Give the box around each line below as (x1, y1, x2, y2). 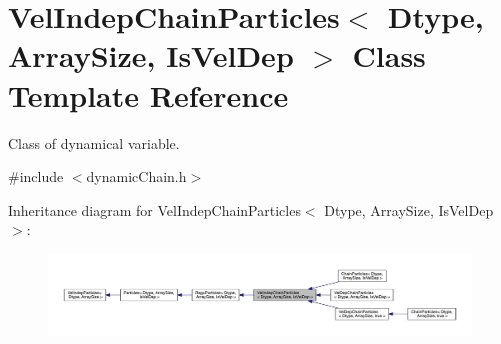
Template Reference (8, 74, 289, 115)
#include (8, 166, 64, 187)
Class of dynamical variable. (8, 132, 180, 153)
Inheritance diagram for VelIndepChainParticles (8, 199, 301, 220)
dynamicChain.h (86, 166, 187, 187)
